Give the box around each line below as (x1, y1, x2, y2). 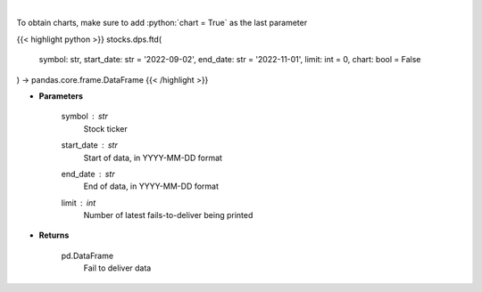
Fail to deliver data (83, 263, 152, 273)
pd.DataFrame (61, 250, 114, 261)
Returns (38, 230, 70, 240)
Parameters (38, 90, 84, 101)
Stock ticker (83, 123, 129, 134)
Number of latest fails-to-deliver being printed (83, 210, 253, 221)
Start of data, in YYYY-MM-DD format (83, 152, 223, 163)
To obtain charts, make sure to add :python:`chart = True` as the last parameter (16, 18, 308, 28)
